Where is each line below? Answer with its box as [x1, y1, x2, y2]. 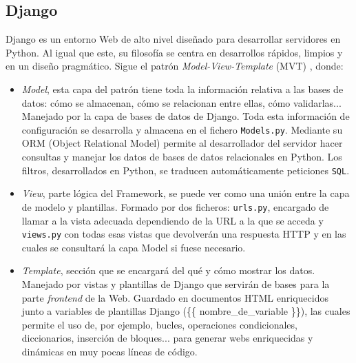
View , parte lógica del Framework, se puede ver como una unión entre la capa [21, 186, 350, 200]
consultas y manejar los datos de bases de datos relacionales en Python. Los [21, 149, 342, 164]
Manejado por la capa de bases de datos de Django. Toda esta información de [21, 109, 350, 123]
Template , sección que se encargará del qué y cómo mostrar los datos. [21, 263, 315, 278]
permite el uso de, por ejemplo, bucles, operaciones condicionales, [21, 317, 297, 331]
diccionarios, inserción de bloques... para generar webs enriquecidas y [21, 331, 313, 345]
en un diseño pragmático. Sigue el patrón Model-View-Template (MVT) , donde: [6, 59, 344, 73]
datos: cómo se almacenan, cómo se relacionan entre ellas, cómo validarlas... [21, 95, 342, 110]
